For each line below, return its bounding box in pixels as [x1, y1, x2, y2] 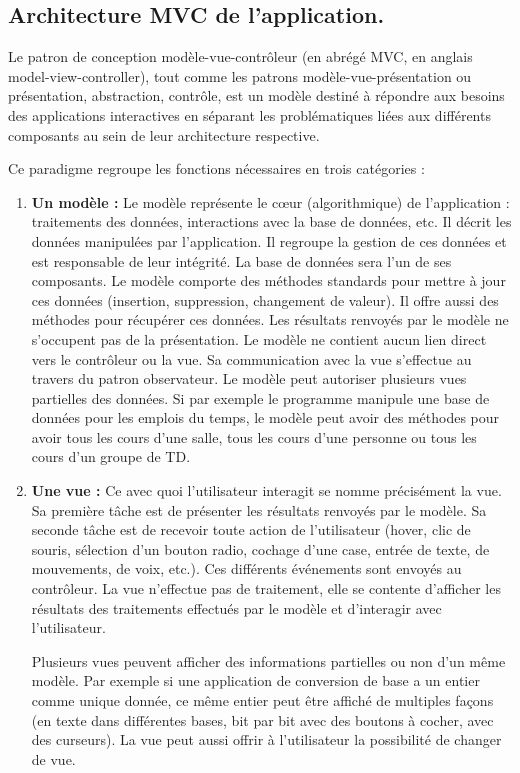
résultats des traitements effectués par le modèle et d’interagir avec [31, 597, 442, 618]
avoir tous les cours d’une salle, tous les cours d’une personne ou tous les [31, 426, 477, 447]
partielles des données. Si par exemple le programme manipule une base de [31, 387, 490, 408]
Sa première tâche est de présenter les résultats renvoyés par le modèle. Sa [31, 499, 487, 520]
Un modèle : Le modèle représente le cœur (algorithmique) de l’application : [31, 191, 510, 212]
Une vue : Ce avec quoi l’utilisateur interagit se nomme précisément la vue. [31, 480, 502, 501]
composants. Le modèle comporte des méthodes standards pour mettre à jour [31, 270, 506, 291]
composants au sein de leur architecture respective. [8, 124, 320, 145]
